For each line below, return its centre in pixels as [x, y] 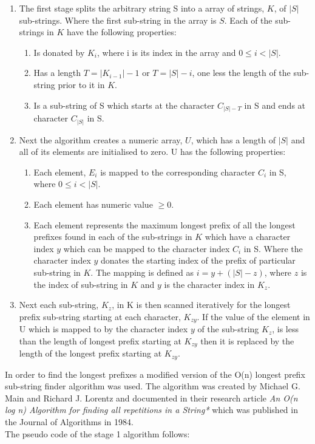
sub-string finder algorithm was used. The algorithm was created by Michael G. [153, 386]
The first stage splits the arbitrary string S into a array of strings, [142, 8]
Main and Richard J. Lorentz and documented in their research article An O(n [151, 398]
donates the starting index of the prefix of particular [198, 260]
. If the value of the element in [253, 316]
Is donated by [59, 52]
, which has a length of [233, 139]
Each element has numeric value [93, 204]
